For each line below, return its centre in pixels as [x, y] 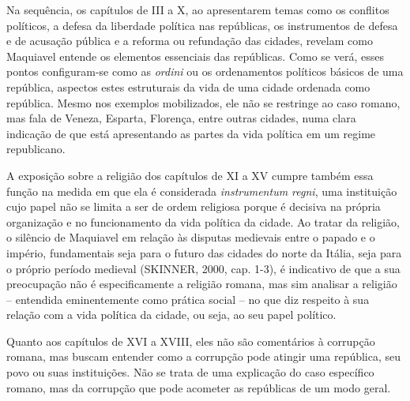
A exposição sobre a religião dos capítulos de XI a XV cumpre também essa [190, 175]
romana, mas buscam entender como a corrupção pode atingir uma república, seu [204, 356]
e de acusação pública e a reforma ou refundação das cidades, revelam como [190, 41]
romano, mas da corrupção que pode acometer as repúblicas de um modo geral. [199, 387]
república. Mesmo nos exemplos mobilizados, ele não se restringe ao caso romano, [203, 102]
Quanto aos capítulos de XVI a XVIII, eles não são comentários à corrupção [191, 341]
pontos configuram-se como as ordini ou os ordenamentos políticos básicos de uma [205, 71]
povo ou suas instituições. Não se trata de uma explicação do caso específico [190, 372]
